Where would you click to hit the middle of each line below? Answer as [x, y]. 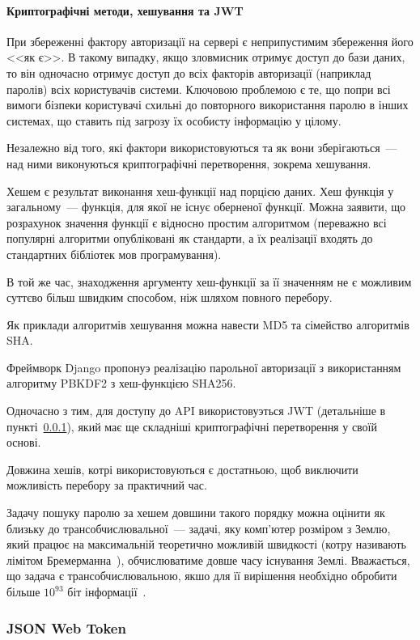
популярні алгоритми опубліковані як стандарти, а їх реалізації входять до [190, 238]
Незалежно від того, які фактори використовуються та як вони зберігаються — [202, 148]
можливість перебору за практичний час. [107, 485]
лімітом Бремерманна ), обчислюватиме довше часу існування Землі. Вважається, [208, 559]
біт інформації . [107, 592]
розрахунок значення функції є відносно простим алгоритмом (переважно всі [197, 222]
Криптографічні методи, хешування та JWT [125, 10]
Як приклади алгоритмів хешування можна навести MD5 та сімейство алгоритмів [208, 324]
